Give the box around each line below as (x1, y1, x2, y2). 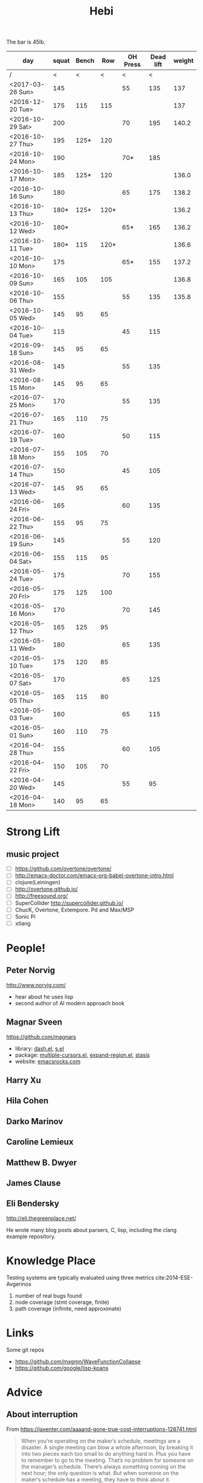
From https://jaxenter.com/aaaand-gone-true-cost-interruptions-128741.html (6, 1426, 197, 1433)
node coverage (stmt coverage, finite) (14, 1299, 110, 1306)
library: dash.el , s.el (14, 1045, 65, 1052)
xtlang (14, 919, 31, 927)
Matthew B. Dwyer (6, 1157, 77, 1168)
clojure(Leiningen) (14, 879, 61, 886)
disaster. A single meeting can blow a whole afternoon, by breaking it (21, 1444, 193, 1451)
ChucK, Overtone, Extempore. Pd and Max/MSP (14, 906, 135, 913)
